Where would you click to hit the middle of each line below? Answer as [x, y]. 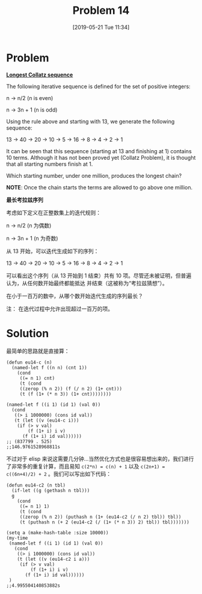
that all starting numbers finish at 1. [50, 164]
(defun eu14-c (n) [29, 362]
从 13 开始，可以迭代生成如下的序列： [53, 251]
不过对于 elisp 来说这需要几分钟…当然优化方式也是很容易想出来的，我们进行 [100, 458]
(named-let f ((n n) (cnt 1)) [49, 368]
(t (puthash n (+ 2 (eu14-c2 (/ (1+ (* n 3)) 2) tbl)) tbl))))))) [104, 522]
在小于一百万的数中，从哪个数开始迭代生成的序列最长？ [75, 295]
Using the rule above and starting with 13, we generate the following [90, 121]
